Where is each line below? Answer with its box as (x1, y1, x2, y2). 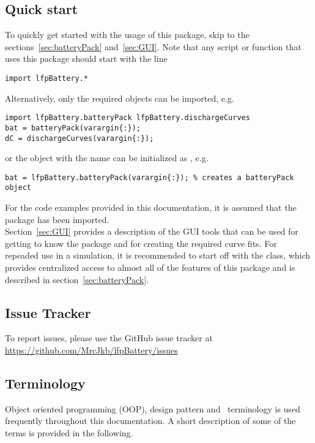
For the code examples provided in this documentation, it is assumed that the (5, 201, 297, 214)
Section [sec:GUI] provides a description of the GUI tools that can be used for (5, 225, 298, 238)
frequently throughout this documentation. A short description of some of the (5, 414, 296, 427)
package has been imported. (5, 213, 109, 225)
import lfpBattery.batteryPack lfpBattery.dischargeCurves (5, 113, 250, 123)
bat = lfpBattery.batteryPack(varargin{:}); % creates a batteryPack (5, 173, 294, 182)
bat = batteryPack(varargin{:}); (5, 123, 141, 132)
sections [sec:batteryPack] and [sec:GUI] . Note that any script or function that (5, 40, 302, 53)
